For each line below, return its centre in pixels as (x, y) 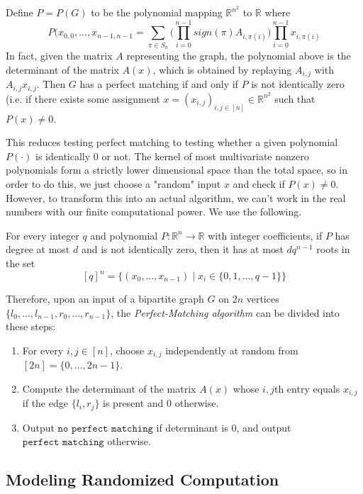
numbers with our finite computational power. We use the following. (154, 212)
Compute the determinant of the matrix (109, 388)
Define (19, 12)
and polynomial (124, 235)
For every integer (43, 235)
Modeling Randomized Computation (143, 479)
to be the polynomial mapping (157, 12)
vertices (263, 299)
